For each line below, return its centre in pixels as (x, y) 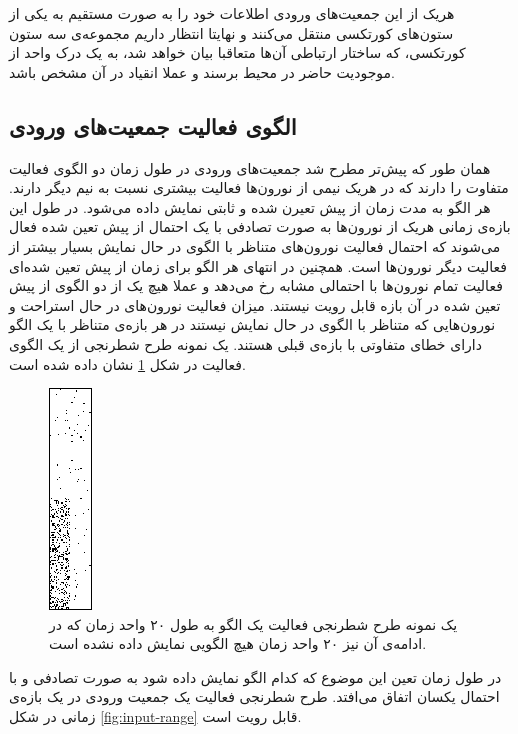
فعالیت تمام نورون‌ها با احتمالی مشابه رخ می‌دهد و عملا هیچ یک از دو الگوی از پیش (256, 285)
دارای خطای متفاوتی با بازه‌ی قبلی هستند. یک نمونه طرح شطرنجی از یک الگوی (245, 343)
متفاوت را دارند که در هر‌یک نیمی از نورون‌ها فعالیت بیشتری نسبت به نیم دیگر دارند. (259, 187)
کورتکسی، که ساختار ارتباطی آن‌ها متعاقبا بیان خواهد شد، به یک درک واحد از (237, 52)
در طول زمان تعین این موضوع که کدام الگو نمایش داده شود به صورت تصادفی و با (255, 676)
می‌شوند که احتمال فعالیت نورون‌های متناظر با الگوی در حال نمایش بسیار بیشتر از (255, 245)
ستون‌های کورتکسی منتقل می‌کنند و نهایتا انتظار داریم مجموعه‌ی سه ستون (231, 32)
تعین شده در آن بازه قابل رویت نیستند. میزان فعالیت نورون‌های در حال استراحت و (255, 304)
